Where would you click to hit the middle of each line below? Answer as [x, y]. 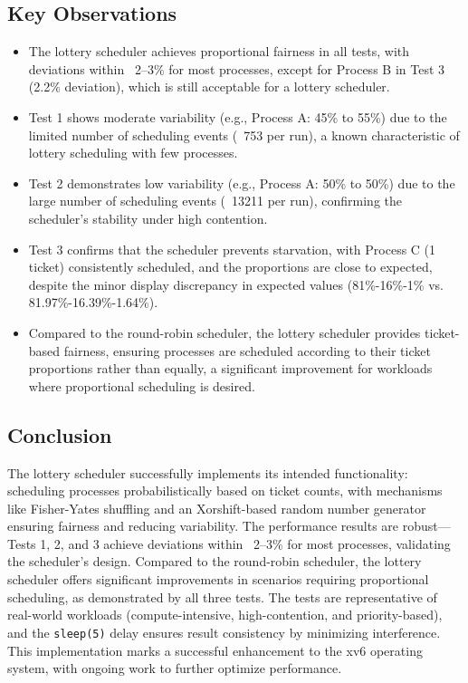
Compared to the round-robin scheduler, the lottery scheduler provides [224, 332]
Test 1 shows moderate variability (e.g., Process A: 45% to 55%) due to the [238, 116]
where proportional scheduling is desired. [142, 385]
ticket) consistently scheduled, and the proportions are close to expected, [230, 267]
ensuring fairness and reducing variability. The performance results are [203, 526]
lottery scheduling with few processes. [133, 153]
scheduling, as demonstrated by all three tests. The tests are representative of [222, 596]
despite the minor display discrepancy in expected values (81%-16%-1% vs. [236, 284]
